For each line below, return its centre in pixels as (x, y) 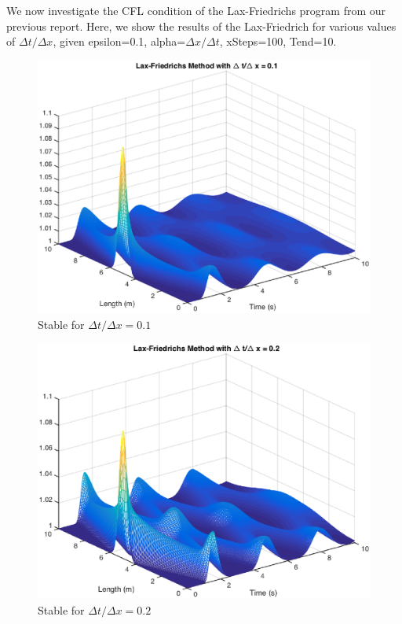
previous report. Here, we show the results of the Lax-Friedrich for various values (201, 26)
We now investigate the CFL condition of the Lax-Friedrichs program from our (196, 10)
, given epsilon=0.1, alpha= (119, 41)
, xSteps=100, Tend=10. (278, 41)
